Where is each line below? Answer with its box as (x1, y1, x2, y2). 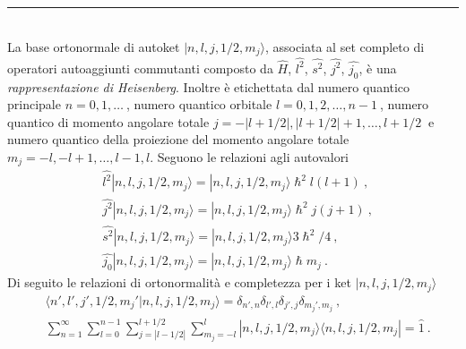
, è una (358, 58, 397, 77)
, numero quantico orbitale (125, 95, 272, 114)
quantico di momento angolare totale (7, 112, 210, 131)
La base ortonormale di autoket (7, 37, 180, 55)
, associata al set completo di (264, 37, 425, 55)
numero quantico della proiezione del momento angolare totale (7, 130, 349, 149)
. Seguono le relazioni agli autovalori (150, 147, 349, 166)
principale (7, 95, 61, 114)
